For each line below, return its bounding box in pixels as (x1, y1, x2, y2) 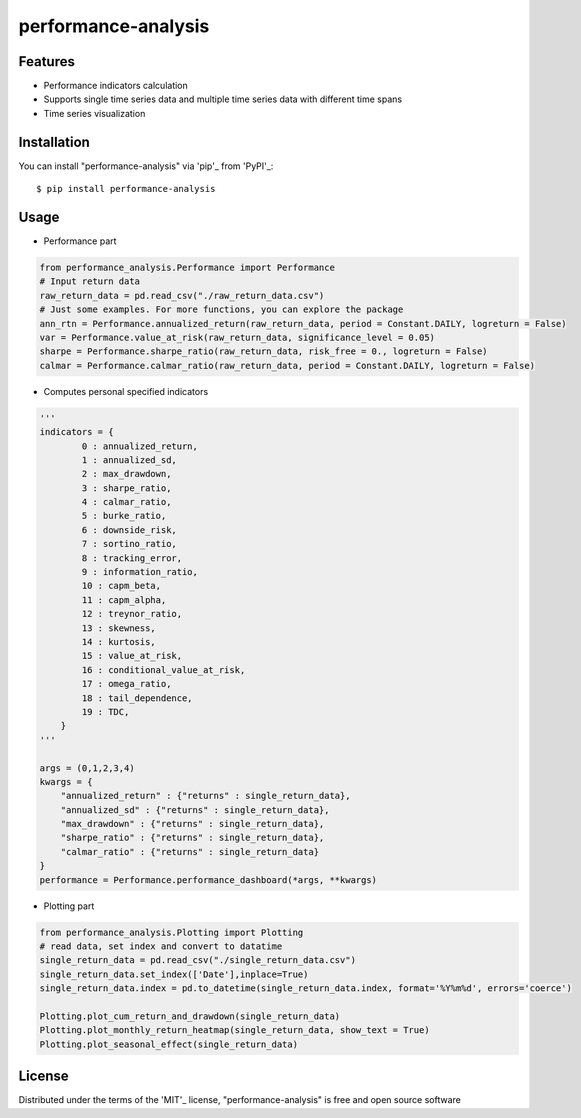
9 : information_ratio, (81, 566, 199, 578)
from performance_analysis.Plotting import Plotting (39, 926, 304, 938)
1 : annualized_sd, (81, 454, 177, 465)
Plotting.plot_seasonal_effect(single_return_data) (39, 1038, 299, 1050)
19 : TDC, (81, 706, 130, 717)
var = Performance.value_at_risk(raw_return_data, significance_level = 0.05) (39, 331, 435, 343)
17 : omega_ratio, (81, 678, 172, 690)
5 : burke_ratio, (81, 510, 167, 522)
